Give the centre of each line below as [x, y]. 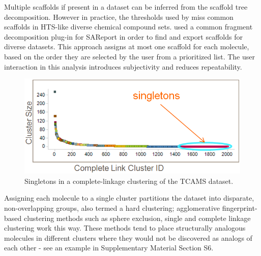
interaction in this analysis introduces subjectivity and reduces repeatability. [123, 66]
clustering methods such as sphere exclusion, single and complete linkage [137, 218]
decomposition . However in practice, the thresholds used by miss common [119, 17]
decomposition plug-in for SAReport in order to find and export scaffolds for [123, 36]
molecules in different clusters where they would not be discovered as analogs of [128, 237]
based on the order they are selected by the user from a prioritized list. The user [129, 56]
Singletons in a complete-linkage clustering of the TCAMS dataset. [129, 181]
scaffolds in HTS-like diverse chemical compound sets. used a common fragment [128, 27]
